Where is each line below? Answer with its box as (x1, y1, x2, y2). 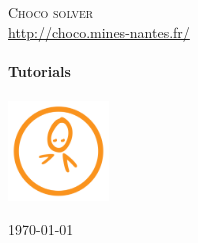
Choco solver (8, 2, 94, 22)
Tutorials (8, 60, 71, 81)
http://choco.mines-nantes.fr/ (8, 21, 190, 42)
